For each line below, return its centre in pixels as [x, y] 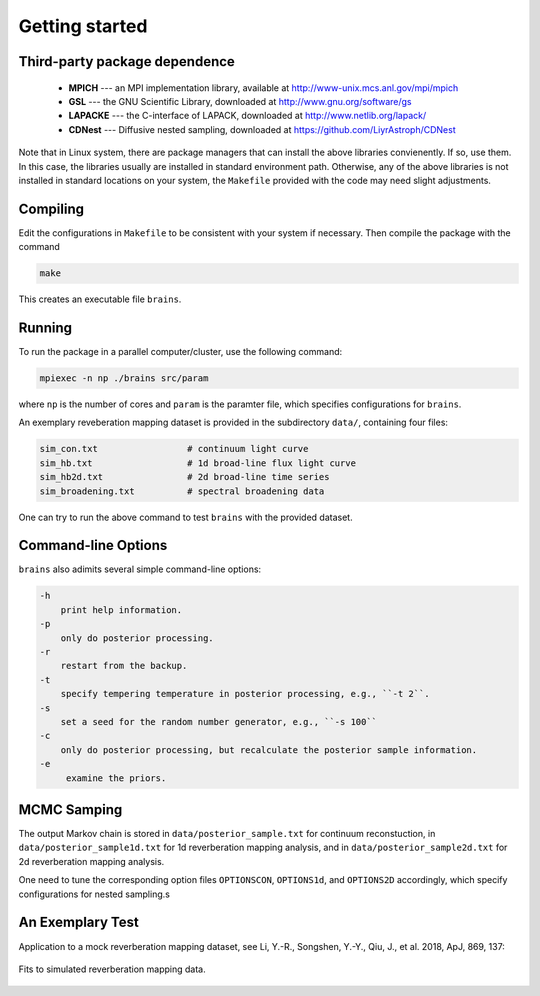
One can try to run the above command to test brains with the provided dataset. [186, 517]
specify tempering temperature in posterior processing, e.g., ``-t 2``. [245, 694]
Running [45, 327]
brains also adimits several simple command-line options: [140, 569]
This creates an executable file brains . [100, 299]
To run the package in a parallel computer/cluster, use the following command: [180, 352]
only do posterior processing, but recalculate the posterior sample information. [269, 749]
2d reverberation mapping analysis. [91, 861]
